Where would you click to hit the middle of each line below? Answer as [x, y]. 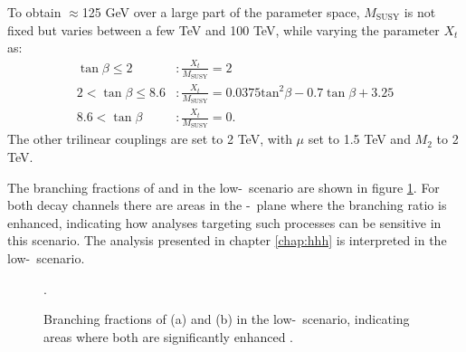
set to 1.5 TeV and [359, 139]
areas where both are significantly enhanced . [169, 336]
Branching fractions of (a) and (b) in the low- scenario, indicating [227, 319]
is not [420, 12]
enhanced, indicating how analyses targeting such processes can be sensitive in [224, 222]
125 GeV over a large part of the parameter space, [221, 12]
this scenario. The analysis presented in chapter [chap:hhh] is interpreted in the [227, 240]
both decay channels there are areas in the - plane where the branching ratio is [227, 205]
